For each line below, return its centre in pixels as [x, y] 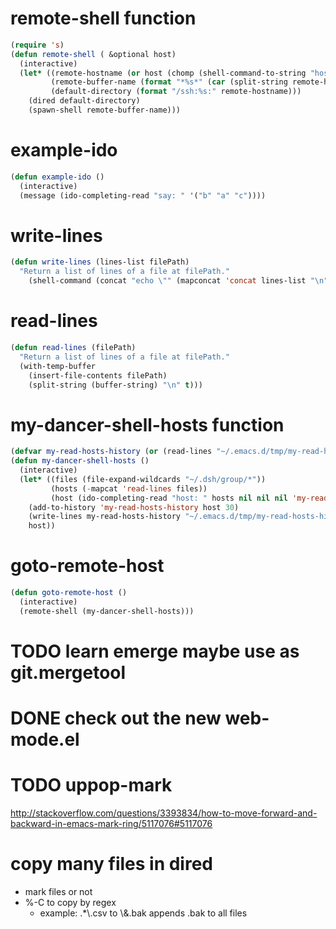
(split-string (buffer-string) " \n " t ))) [115, 385]
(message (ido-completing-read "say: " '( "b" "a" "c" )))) [143, 195]
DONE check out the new [116, 718]
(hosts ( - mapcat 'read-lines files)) [129, 488]
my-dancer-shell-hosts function [147, 424]
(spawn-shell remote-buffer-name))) [105, 110]
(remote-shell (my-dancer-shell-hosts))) [107, 611]
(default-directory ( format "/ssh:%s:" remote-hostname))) [176, 92]
